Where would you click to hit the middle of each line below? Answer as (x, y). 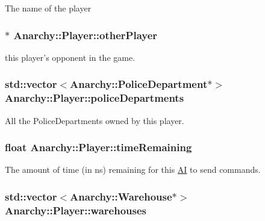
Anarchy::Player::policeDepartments (95, 98)
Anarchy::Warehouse (121, 196)
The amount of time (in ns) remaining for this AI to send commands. (133, 170)
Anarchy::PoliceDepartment (139, 84)
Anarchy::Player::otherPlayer (86, 35)
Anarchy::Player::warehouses (76, 210)
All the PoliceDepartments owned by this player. (95, 120)
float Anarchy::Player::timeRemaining (98, 147)
